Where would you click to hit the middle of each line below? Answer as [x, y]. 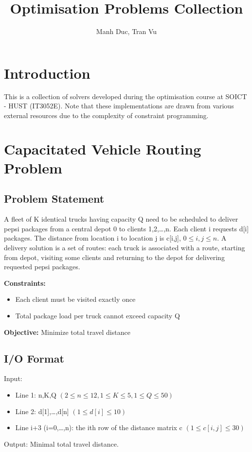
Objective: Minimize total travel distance [67, 332]
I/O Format [34, 358]
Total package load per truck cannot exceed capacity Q [98, 315]
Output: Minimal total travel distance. [61, 443]
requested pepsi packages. [42, 267]
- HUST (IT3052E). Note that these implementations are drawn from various [119, 106]
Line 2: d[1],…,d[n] [42, 411]
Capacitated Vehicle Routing [103, 148]
